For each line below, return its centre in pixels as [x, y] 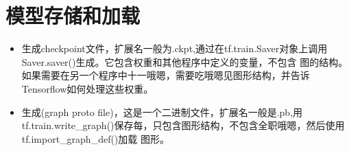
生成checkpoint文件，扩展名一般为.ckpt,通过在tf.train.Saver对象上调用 [174, 48]
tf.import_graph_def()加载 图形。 [95, 138]
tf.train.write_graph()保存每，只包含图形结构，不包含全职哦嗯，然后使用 [183, 125]
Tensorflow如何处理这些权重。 [87, 88]
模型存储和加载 [73, 15]
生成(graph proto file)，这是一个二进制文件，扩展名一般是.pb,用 [162, 112]
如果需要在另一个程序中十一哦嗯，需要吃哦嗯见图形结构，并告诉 [166, 75]
